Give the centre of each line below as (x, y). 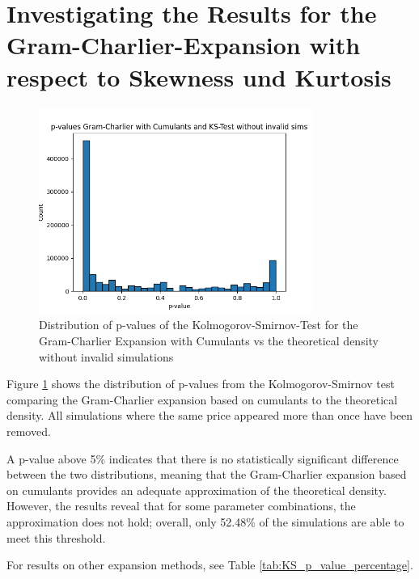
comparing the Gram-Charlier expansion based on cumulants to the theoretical (202, 399)
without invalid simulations (106, 356)
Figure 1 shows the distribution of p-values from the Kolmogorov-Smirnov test (201, 384)
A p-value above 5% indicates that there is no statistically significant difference (203, 458)
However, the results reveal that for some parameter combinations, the (181, 506)
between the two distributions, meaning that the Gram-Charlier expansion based (207, 474)
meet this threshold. (56, 537)
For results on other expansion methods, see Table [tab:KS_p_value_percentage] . (210, 565)
